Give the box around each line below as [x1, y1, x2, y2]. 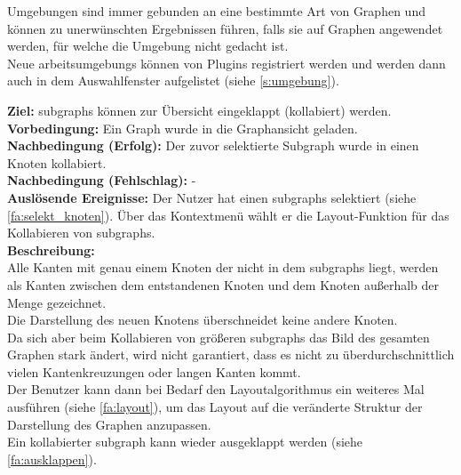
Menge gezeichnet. [7, 293, 107, 311]
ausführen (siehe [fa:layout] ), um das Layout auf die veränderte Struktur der [7, 398, 423, 416]
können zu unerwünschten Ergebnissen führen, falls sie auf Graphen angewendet [7, 19, 443, 37]
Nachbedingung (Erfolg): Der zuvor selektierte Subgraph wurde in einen [7, 136, 419, 155]
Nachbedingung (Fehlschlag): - [7, 171, 196, 189]
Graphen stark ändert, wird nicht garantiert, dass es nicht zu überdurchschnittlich [7, 345, 455, 364]
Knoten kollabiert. [7, 153, 107, 172]
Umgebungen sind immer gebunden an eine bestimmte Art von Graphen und [7, 2, 425, 20]
